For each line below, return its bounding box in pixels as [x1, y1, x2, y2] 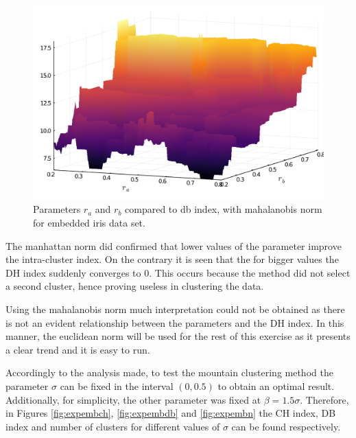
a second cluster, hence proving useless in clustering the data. [5, 279, 264, 293]
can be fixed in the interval [60, 378, 174, 393]
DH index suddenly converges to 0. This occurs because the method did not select [5, 265, 351, 279]
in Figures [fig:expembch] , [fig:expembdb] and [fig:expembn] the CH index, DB [5, 406, 336, 420]
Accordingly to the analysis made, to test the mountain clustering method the [5, 365, 333, 380]
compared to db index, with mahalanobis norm [125, 202, 322, 216]
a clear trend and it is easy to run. [5, 342, 150, 356]
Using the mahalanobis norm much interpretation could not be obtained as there [5, 301, 345, 316]
